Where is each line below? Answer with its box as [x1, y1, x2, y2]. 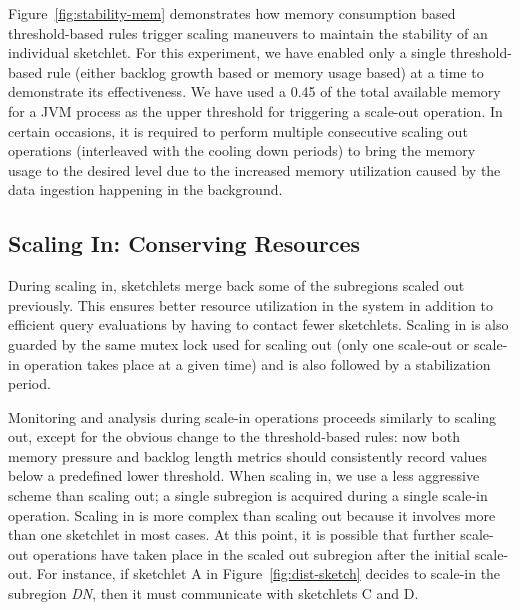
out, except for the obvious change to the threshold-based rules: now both [8, 426, 460, 447]
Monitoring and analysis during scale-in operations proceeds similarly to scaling [8, 406, 497, 427]
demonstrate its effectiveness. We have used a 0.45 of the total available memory [8, 81, 501, 102]
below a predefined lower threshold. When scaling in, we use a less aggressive [8, 465, 480, 486]
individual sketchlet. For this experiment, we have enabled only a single [8, 42, 446, 63]
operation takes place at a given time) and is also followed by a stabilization [24, 353, 491, 374]
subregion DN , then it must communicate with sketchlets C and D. [8, 583, 419, 604]
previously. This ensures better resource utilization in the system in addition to [8, 294, 493, 315]
